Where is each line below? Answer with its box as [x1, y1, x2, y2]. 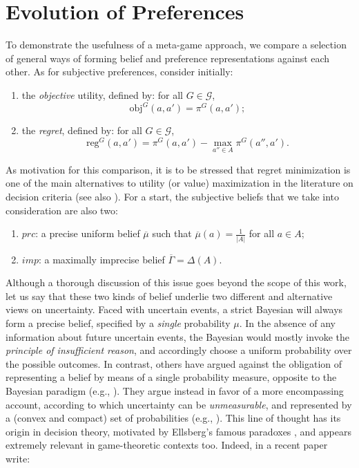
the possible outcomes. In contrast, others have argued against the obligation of [6, 356, 342, 371]
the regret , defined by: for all [21, 123, 142, 137]
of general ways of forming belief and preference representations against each [6, 50, 330, 65]
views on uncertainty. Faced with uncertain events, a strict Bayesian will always [6, 302, 343, 317]
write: [6, 451, 30, 465]
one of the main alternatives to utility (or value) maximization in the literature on [6, 176, 353, 190]
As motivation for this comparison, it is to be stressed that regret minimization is [6, 162, 351, 176]
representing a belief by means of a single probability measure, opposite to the [6, 370, 337, 384]
